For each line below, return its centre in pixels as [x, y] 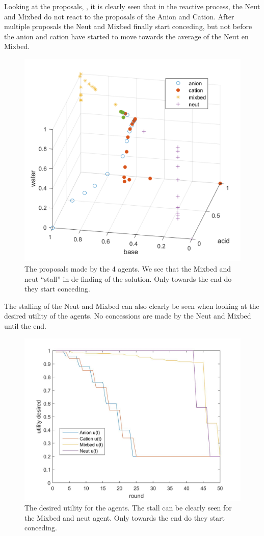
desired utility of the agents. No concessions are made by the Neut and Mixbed [128, 316]
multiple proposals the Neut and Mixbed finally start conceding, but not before [128, 26]
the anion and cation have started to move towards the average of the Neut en [126, 36]
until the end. [25, 326]
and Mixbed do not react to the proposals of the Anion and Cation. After [119, 16]
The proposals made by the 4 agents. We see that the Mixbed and [128, 269]
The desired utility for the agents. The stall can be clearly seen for [128, 508]
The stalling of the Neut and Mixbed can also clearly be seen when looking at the [132, 306]
